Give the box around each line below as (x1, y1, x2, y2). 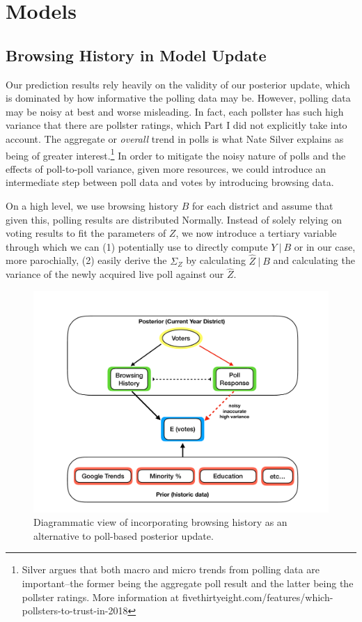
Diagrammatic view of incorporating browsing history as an (33, 515, 288, 529)
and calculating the (273, 253, 355, 267)
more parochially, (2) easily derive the (6, 253, 167, 267)
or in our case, (294, 239, 356, 254)
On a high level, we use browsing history (6, 198, 179, 212)
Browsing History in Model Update (6, 44, 267, 65)
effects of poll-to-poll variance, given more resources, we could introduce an (6, 161, 326, 176)
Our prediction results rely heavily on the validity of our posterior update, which (6, 77, 350, 91)
